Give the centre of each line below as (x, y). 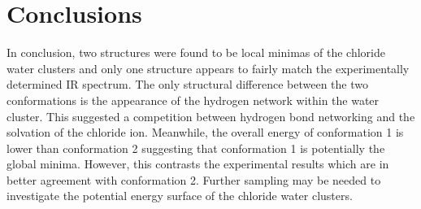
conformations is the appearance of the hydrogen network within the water (193, 100)
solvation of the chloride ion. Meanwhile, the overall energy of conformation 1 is (205, 132)
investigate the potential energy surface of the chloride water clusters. (180, 196)
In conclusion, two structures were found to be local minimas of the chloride (196, 52)
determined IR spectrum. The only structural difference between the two (188, 84)
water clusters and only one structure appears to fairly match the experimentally (208, 68)
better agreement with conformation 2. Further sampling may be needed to (194, 179)
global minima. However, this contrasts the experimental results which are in (198, 164)
